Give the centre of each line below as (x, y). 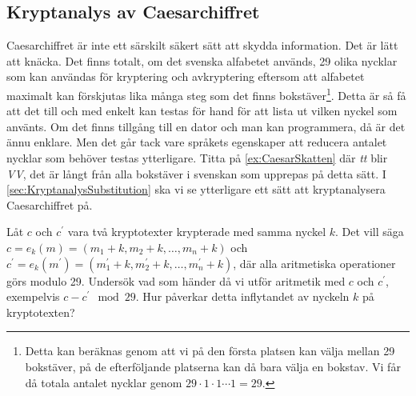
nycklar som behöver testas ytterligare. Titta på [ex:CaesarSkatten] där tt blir (197, 158)
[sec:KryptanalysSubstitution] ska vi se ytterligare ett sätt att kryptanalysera (196, 189)
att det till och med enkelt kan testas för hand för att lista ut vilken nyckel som (202, 111)
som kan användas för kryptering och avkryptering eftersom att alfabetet (186, 76)
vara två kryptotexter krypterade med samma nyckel (197, 232)
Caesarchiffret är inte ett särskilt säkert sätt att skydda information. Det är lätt (202, 45)
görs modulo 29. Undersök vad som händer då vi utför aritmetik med (176, 280)
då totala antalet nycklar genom (104, 382)
